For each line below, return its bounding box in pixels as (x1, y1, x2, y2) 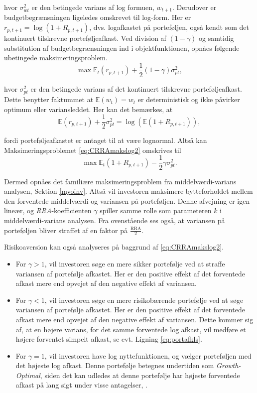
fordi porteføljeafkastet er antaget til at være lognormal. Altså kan (4, 135, 207, 145)
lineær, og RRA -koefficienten (4, 205, 92, 216)
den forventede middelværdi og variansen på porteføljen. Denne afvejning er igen (4, 195, 250, 206)
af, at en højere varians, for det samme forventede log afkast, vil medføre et (15, 324, 246, 334)
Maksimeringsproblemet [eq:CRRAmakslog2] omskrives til (4, 144, 181, 155)
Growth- (216, 360, 241, 371)
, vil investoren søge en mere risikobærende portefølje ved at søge (44, 294, 244, 305)
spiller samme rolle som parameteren (100, 205, 212, 216)
